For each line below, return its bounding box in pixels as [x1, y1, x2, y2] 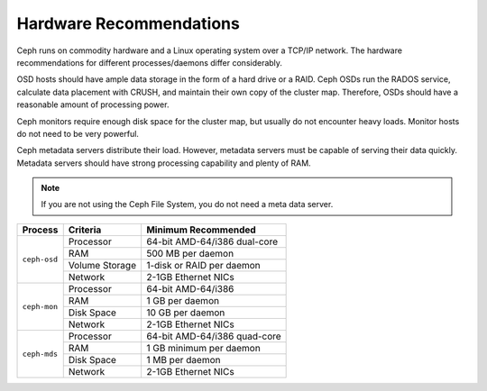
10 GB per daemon [145, 306, 225, 319]
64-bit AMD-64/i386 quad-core [145, 330, 281, 342]
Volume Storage [68, 259, 137, 271]
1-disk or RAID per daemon [145, 259, 261, 271]
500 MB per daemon [145, 247, 234, 259]
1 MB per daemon [145, 353, 221, 366]
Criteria [68, 223, 102, 236]
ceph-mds [22, 349, 59, 359]
